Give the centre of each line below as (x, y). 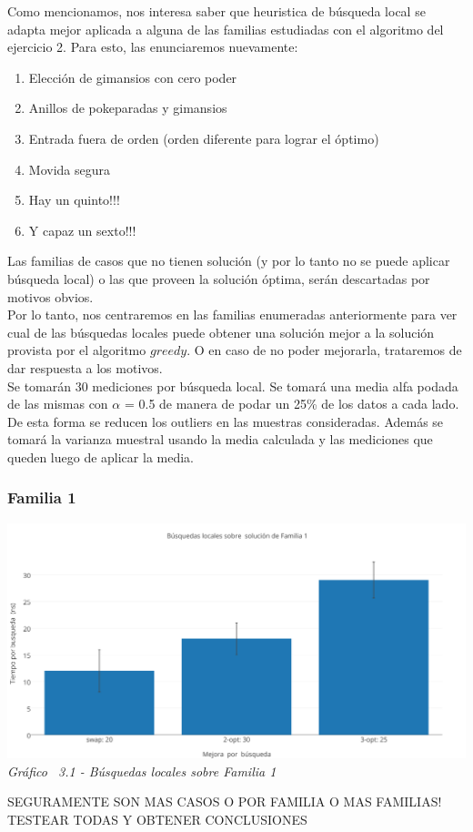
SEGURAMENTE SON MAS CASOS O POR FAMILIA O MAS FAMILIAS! (225, 802)
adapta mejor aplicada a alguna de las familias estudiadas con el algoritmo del (226, 29)
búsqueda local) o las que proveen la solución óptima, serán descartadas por (219, 278)
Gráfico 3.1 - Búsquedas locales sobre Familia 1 (142, 771)
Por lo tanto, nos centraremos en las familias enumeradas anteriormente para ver (232, 315)
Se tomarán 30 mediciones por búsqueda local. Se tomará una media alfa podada (233, 386)
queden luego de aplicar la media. (101, 457)
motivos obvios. (50, 296)
